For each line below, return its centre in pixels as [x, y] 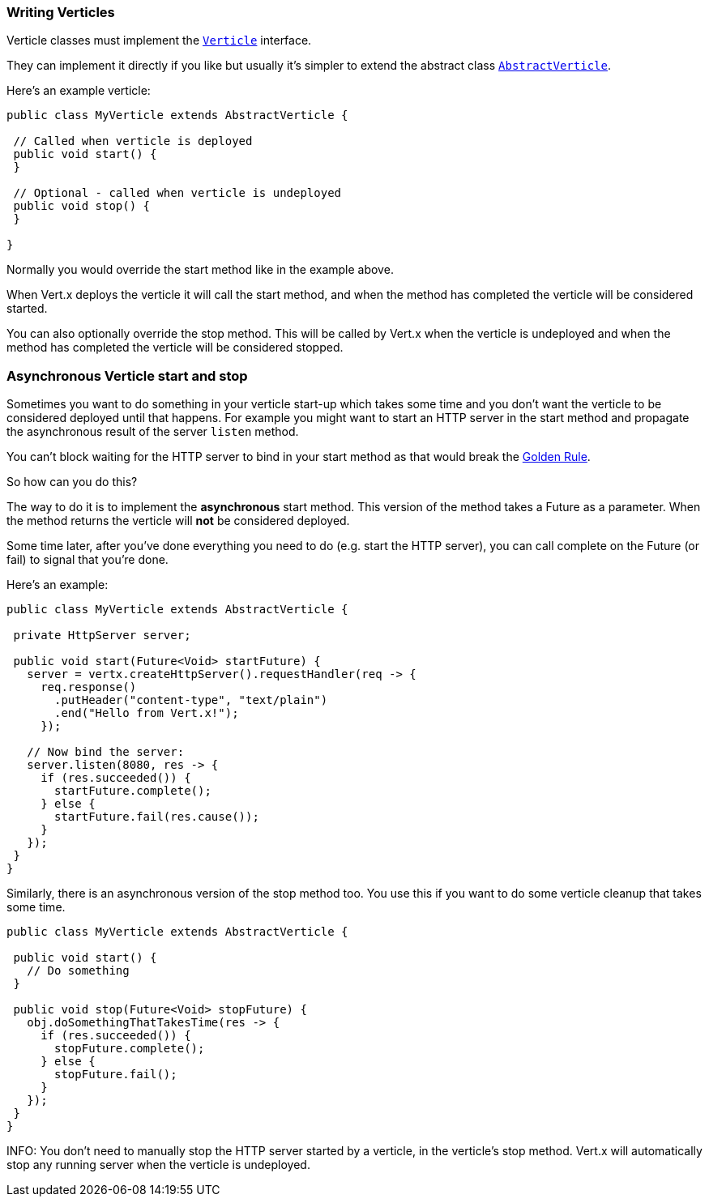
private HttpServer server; [102, 636]
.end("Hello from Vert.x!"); [147, 713]
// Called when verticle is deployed [133, 141]
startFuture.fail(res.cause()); [157, 817]
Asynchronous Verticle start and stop [127, 375]
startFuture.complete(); [133, 791]
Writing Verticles [61, 12]
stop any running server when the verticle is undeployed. [158, 1165]
